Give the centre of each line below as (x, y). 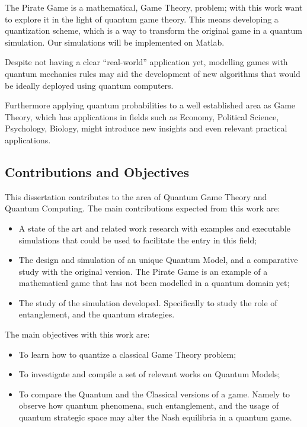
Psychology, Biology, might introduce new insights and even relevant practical (146, 128)
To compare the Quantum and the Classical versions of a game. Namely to (154, 394)
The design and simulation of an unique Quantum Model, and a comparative (158, 260)
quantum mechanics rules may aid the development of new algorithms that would (153, 73)
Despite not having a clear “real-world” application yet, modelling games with (146, 62)
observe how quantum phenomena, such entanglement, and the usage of (149, 405)
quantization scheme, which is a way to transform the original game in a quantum (153, 30)
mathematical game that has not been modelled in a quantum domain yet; (154, 283)
